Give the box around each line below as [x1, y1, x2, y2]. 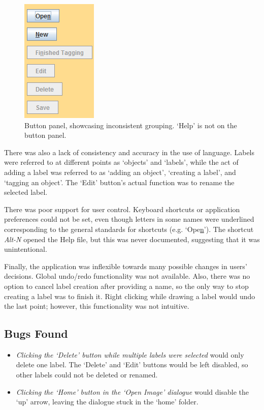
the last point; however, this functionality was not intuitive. [4, 301, 189, 311]
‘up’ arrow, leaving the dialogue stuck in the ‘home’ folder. [16, 396, 199, 407]
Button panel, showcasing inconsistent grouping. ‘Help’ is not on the [24, 120, 237, 130]
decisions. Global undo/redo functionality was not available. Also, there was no [4, 271, 250, 281]
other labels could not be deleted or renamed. [16, 369, 158, 380]
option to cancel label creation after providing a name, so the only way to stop [4, 280, 249, 291]
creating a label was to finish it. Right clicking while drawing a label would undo [4, 290, 255, 301]
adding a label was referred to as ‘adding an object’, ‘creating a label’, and [4, 166, 236, 177]
